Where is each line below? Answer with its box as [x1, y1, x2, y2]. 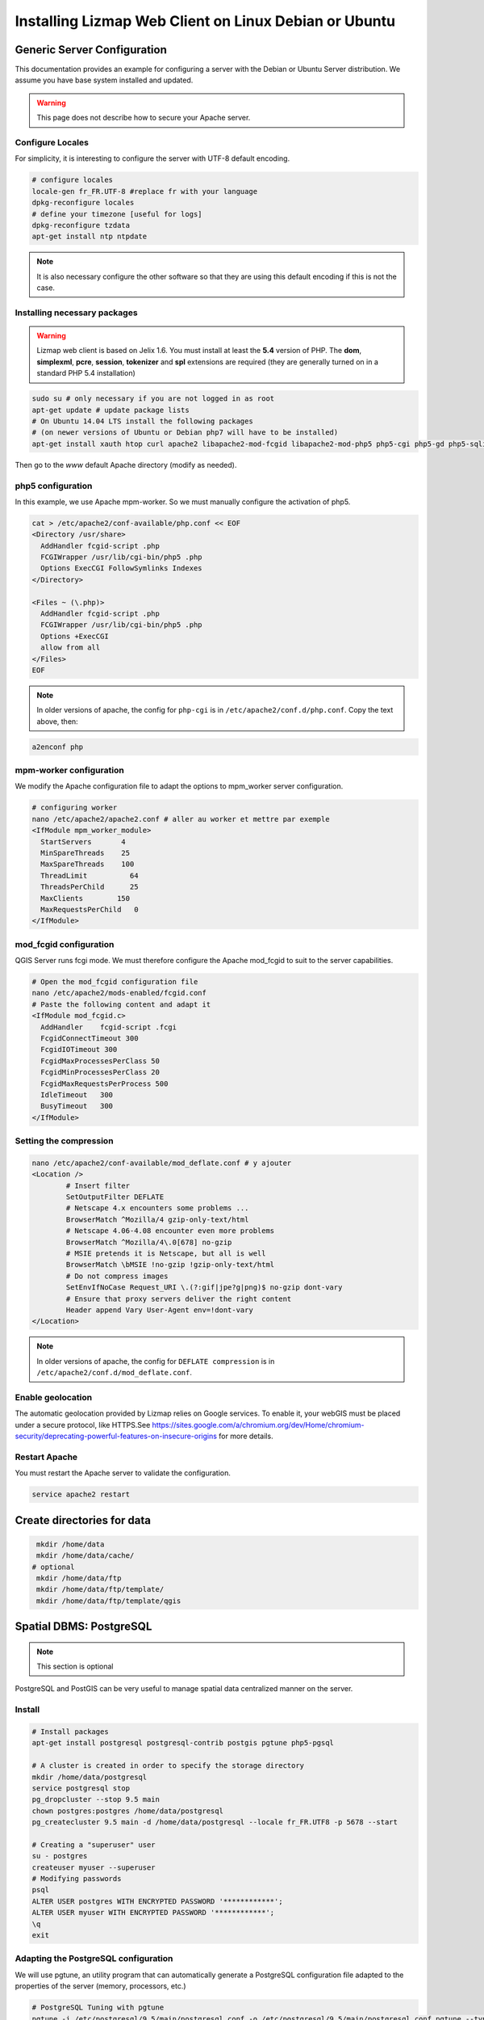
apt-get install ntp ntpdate [31, 232, 148, 242]
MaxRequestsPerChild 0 [40, 905, 139, 914]
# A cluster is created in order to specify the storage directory [31, 1761, 305, 1770]
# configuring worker [31, 803, 118, 812]
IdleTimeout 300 [40, 1090, 113, 1099]
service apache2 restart [31, 1490, 131, 1499]
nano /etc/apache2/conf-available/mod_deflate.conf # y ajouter [31, 1158, 292, 1168]
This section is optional [36, 1661, 114, 1672]
